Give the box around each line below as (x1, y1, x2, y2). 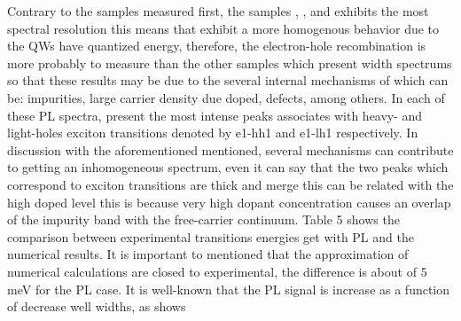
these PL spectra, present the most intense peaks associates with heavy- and (7, 106, 423, 124)
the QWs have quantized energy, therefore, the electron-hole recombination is (7, 36, 426, 55)
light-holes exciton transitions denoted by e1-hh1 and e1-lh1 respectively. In (7, 123, 418, 142)
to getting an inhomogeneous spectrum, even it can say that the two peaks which (7, 158, 449, 176)
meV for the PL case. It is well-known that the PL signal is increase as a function (7, 279, 450, 298)
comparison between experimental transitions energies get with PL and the (7, 227, 414, 246)
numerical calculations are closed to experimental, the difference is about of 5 (7, 262, 427, 280)
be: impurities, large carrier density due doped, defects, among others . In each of (7, 88, 445, 106)
